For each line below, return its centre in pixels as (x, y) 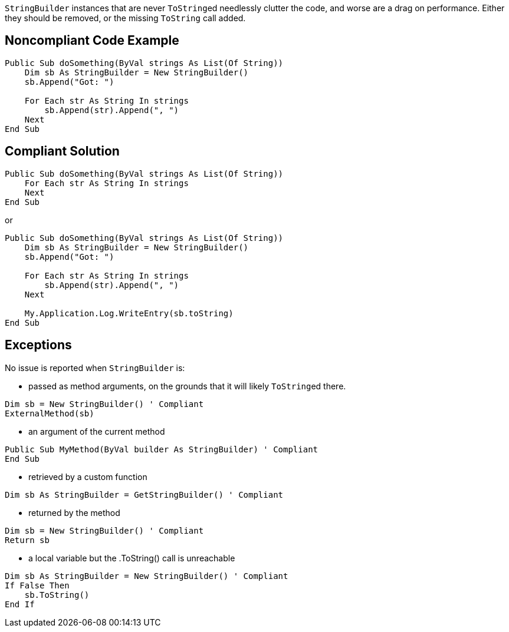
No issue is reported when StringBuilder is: (95, 368)
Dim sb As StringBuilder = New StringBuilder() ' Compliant (147, 576)
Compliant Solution (62, 151)
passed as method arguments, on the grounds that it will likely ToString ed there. (187, 386)
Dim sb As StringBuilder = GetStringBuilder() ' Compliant (144, 494)
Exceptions (38, 345)
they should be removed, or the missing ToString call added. (125, 18)
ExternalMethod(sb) (50, 413)
